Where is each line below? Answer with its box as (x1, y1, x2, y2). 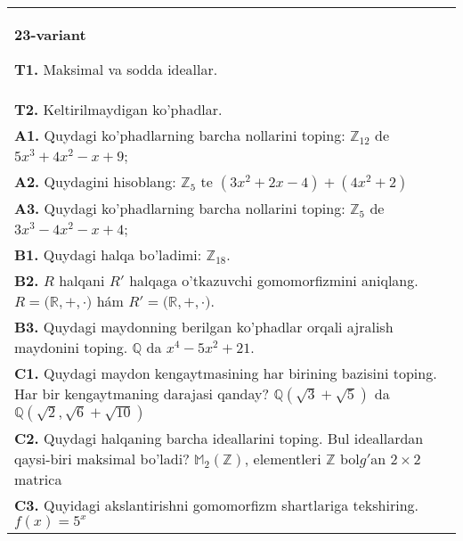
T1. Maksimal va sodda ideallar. (14, 59, 218, 79)
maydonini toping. (14, 337, 128, 357)
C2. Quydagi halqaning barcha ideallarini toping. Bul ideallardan (14, 428, 424, 448)
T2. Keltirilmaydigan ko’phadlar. (14, 99, 223, 119)
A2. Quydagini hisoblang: (14, 171, 176, 192)
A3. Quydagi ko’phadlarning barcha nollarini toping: (14, 198, 345, 218)
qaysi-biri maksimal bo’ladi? (14, 448, 190, 469)
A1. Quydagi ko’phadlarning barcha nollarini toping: (14, 125, 345, 145)
